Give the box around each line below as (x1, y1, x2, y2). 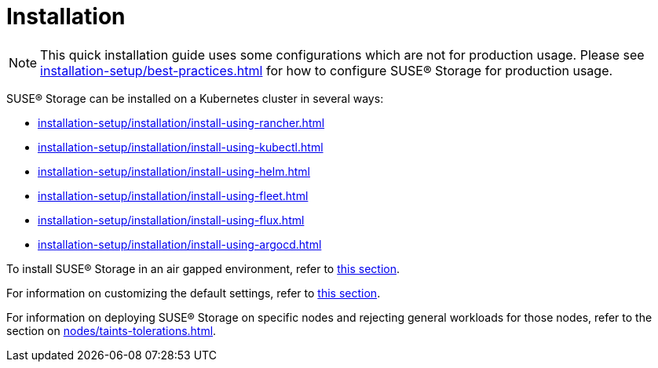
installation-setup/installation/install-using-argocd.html (38, 237, 322, 251)
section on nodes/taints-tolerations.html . (6, 323, 217, 337)
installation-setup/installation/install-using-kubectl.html (38, 140, 324, 154)
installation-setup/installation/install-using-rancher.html (38, 115, 325, 129)
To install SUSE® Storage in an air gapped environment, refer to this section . (6, 261, 400, 275)
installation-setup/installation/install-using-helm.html (38, 164, 310, 178)
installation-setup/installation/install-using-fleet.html (38, 188, 309, 202)
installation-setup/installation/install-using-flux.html (38, 213, 305, 227)
